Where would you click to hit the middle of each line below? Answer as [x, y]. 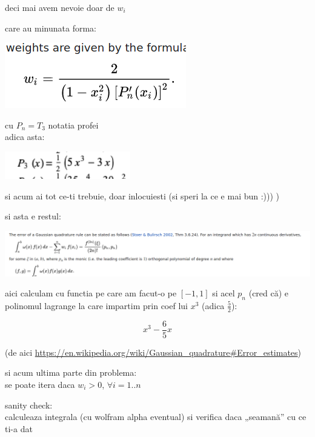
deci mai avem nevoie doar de [60, 7]
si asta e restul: [33, 216]
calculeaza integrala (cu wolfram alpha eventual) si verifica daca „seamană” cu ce [156, 417]
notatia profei [73, 125]
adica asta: [25, 137]
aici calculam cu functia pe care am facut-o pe [91, 293]
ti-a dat [19, 428]
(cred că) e [269, 293]
